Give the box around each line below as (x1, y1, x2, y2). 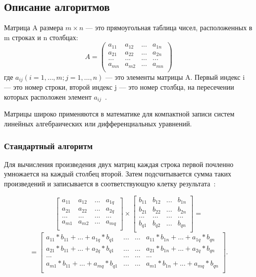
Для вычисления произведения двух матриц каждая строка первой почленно (4, 159, 234, 169)
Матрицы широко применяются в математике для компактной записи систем (4, 109, 235, 119)
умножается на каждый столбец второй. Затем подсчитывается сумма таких (4, 168, 232, 179)
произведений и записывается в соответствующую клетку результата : (4, 178, 216, 189)
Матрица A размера (4, 22, 63, 33)
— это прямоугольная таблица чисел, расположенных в (86, 22, 253, 33)
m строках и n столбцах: (4, 32, 78, 42)
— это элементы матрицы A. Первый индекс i (105, 71, 245, 82)
